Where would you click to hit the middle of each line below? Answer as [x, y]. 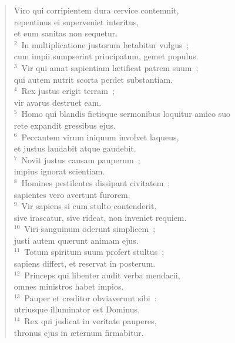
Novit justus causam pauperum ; [81, 159]
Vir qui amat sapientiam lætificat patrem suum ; [110, 67]
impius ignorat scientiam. [59, 171]
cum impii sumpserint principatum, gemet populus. [106, 56]
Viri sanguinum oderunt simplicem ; [90, 229]
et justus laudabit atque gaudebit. [75, 148]
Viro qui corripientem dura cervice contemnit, [96, 10]
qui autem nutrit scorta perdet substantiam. [93, 79]
